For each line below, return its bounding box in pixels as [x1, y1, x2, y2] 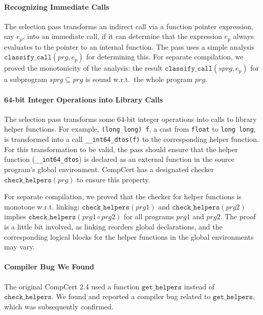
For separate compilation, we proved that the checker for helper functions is [4, 191, 242, 202]
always [233, 31, 254, 41]
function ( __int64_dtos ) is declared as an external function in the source [4, 154, 234, 164]
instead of [184, 281, 215, 291]
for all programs [124, 211, 174, 222]
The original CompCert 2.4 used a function [4, 281, 140, 291]
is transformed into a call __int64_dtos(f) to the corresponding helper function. [4, 134, 259, 144]
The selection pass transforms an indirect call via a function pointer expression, [4, 20, 253, 31]
